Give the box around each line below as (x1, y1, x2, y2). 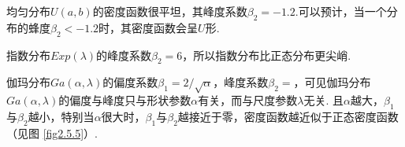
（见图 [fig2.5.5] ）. (6, 124, 98, 141)
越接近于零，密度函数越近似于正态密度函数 (177, 108, 399, 124)
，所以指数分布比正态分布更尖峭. (182, 46, 351, 63)
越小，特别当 (28, 108, 95, 124)
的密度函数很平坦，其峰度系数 (92, 3, 247, 19)
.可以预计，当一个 (295, 3, 387, 19)
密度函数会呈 (132, 19, 199, 35)
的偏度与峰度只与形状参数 (58, 92, 191, 108)
